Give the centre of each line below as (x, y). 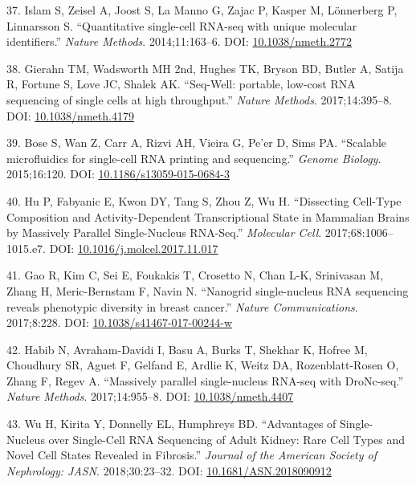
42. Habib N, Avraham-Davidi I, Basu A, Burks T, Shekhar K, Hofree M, (187, 349)
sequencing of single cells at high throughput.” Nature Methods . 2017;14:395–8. (200, 99)
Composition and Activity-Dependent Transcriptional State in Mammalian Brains (208, 216)
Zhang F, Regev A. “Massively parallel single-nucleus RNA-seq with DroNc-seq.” (205, 380)
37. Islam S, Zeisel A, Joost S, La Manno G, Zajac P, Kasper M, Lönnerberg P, (202, 10)
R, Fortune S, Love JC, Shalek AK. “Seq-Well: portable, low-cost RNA (181, 84)
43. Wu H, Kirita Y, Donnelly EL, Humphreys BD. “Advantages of (171, 424)
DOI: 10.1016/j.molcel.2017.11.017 (134, 248)
